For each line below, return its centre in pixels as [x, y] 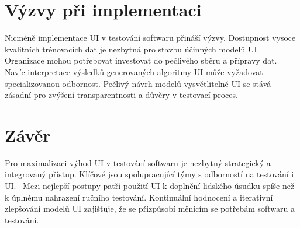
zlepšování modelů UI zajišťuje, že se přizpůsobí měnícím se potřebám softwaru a [150, 208]
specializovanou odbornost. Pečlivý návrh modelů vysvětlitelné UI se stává [138, 83]
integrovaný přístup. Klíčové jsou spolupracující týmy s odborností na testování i [149, 174]
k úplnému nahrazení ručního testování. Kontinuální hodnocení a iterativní [139, 197]
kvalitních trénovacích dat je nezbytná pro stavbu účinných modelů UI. [132, 49]
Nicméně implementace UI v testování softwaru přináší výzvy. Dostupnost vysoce [150, 38]
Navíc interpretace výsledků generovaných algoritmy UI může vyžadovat [134, 71]
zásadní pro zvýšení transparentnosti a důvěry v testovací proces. [121, 95]
